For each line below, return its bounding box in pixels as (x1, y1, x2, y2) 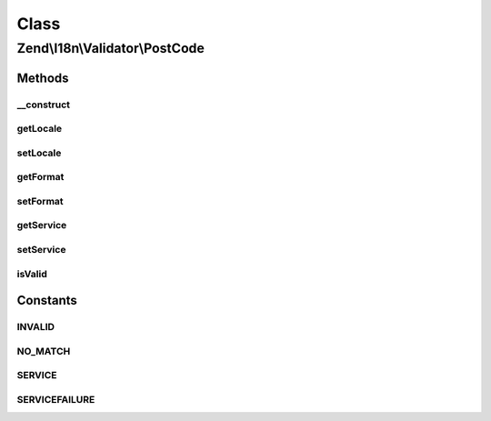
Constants (16, 293, 77, 308)
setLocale (16, 146, 62, 159)
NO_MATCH (16, 345, 71, 357)
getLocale (16, 123, 63, 135)
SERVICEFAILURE (16, 393, 95, 406)
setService (16, 243, 66, 256)
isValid (16, 267, 47, 280)
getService (16, 219, 67, 232)
